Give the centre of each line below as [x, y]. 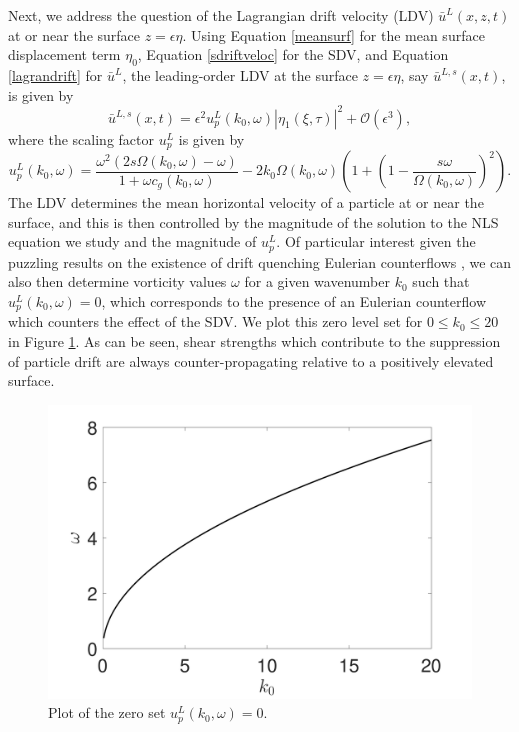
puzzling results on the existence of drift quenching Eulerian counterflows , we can [260, 261]
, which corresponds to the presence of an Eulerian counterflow [293, 300]
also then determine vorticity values [117, 281]
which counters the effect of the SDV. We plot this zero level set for [215, 321]
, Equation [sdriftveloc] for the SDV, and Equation [293, 54]
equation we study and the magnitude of [132, 241]
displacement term [64, 54]
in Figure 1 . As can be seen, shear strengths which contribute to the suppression [254, 341]
